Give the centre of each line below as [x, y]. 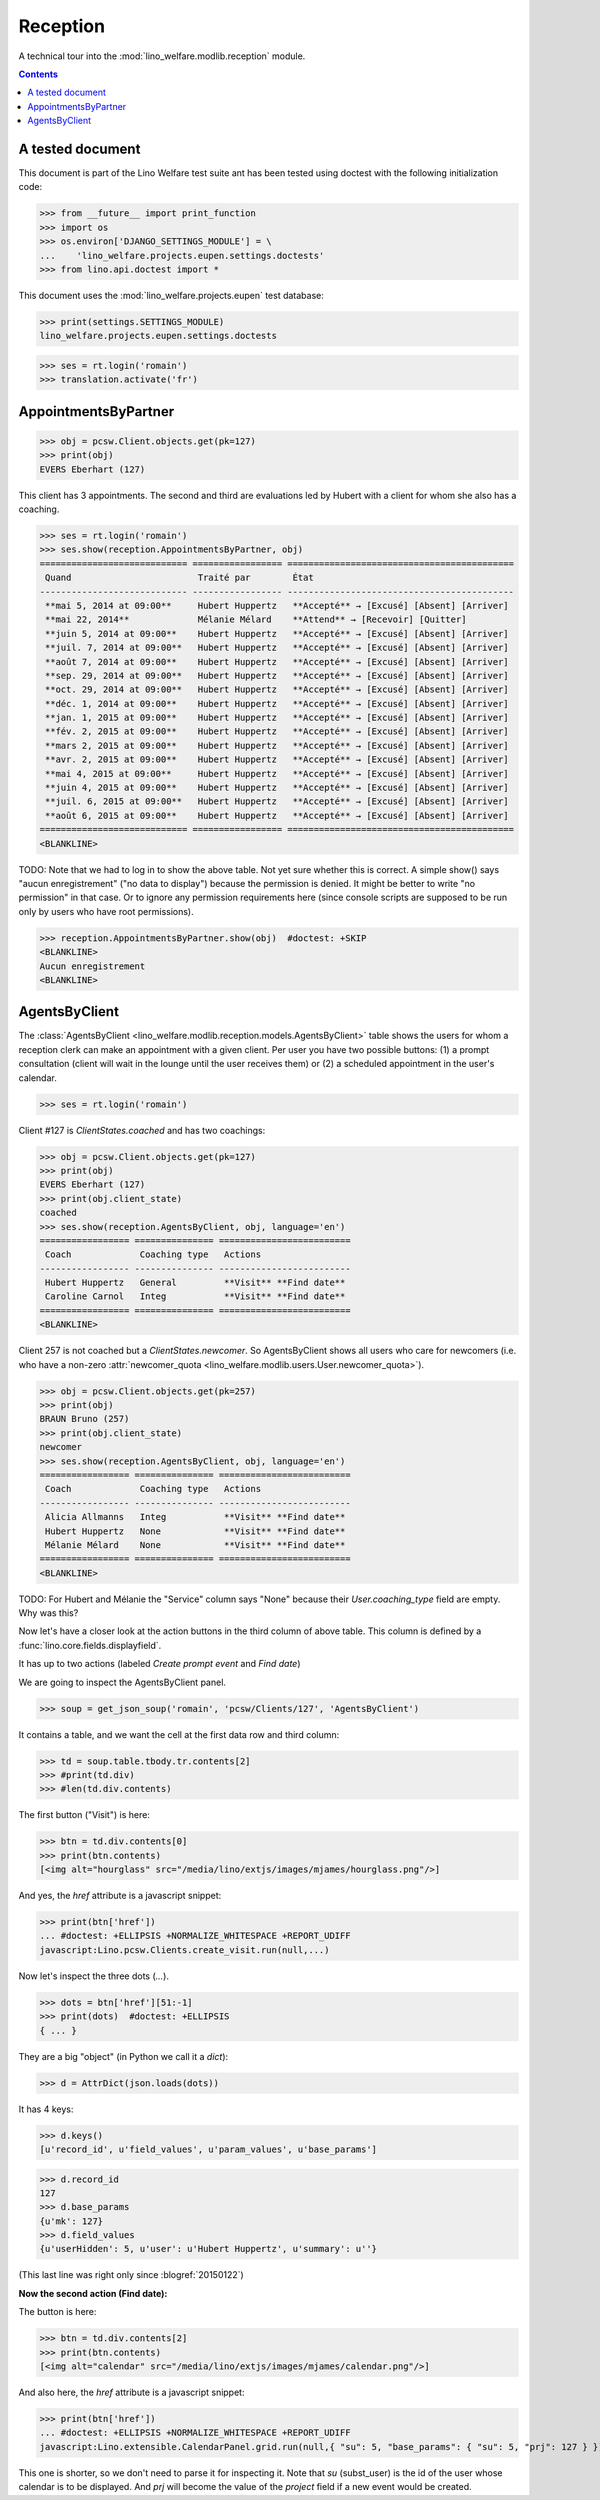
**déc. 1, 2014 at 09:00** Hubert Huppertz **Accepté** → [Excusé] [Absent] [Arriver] [277, 703]
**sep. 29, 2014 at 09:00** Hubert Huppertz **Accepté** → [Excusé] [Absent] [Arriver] [277, 675]
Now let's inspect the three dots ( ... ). [94, 1976]
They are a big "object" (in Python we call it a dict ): [123, 2056]
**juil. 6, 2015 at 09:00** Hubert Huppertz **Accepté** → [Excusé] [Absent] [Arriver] [277, 801]
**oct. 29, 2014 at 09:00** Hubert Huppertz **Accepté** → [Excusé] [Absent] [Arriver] [277, 689]
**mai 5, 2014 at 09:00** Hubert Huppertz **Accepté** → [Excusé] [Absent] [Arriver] [277, 605]
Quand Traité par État [179, 578]
